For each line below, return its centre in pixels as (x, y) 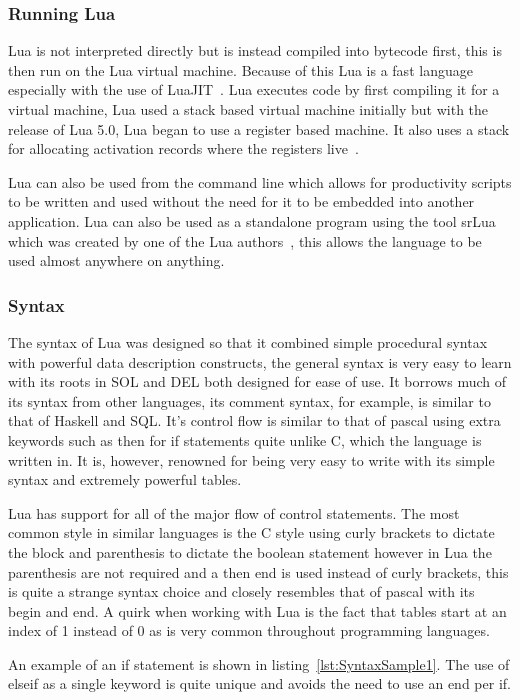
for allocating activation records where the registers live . (183, 148)
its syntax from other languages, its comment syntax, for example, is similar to (249, 400)
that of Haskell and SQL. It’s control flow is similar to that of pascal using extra (254, 420)
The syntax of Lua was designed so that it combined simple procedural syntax (248, 341)
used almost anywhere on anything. (116, 260)
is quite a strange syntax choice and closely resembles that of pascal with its (241, 591)
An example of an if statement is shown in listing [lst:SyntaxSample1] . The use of (259, 663)
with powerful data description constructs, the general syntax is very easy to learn (260, 361)
